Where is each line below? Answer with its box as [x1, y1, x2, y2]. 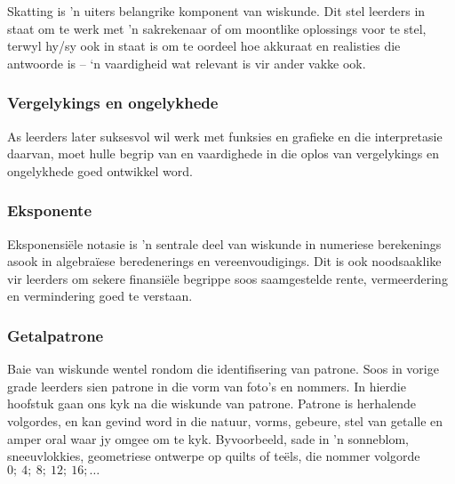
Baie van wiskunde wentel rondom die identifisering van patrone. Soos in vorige [7, 359, 439, 378]
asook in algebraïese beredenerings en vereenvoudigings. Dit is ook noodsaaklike [7, 252, 442, 270]
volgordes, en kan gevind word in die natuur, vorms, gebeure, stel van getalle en [7, 411, 443, 430]
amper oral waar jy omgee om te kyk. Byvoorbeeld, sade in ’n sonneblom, [7, 429, 409, 448]
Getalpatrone [7, 324, 104, 346]
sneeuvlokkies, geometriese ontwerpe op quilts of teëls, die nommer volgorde [7, 447, 420, 465]
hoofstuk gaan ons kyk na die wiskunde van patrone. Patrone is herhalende [7, 394, 416, 413]
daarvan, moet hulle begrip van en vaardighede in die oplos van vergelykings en [7, 144, 440, 163]
